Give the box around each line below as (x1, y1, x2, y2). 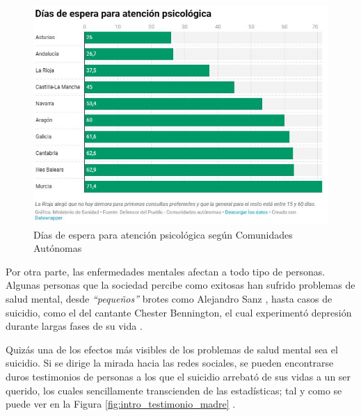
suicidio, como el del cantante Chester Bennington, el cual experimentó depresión (6, 305, 352, 319)
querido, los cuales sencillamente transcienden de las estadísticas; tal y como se (6, 383, 342, 397)
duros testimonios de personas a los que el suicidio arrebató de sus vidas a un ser (6, 369, 351, 383)
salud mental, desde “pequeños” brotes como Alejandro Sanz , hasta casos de (6, 291, 332, 305)
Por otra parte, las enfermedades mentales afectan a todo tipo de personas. (6, 264, 326, 278)
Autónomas (33, 241, 82, 255)
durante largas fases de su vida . (6, 319, 143, 333)
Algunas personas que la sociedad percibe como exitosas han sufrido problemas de (6, 278, 355, 292)
